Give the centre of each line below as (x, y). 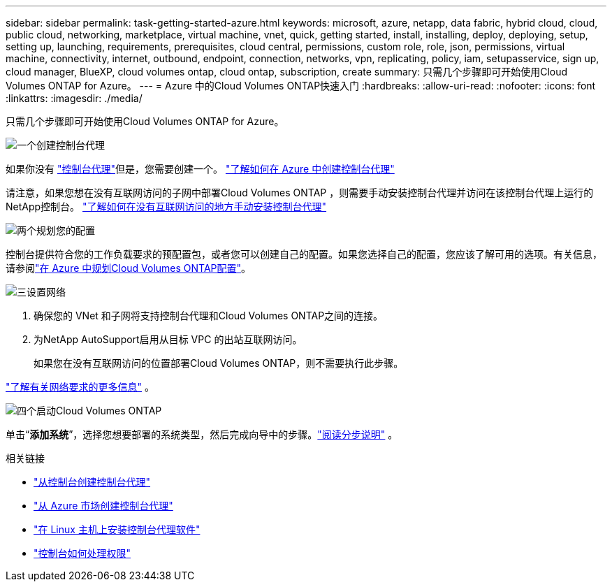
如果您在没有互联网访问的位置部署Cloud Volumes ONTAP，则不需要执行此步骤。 (219, 363)
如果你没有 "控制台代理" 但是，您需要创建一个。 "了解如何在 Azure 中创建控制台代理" (200, 169)
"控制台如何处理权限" (82, 553)
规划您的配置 (66, 230)
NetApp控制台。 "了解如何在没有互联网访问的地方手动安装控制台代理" (166, 206)
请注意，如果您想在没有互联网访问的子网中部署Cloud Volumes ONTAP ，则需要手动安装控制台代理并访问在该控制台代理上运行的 (300, 193)
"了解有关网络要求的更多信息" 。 (80, 387)
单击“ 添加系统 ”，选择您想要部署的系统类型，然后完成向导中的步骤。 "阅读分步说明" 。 (202, 434)
